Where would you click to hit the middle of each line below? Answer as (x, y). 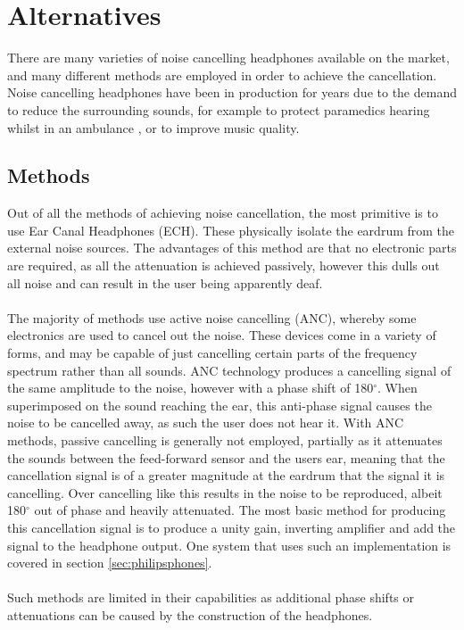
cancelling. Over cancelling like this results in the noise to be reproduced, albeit (225, 492)
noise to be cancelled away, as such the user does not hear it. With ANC (206, 423)
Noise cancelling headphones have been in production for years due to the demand (232, 92)
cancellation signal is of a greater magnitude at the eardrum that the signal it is (226, 475)
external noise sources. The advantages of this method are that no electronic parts (232, 248)
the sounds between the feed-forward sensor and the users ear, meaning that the (226, 457)
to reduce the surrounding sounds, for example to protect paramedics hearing (219, 109)
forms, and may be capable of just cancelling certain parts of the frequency (212, 353)
